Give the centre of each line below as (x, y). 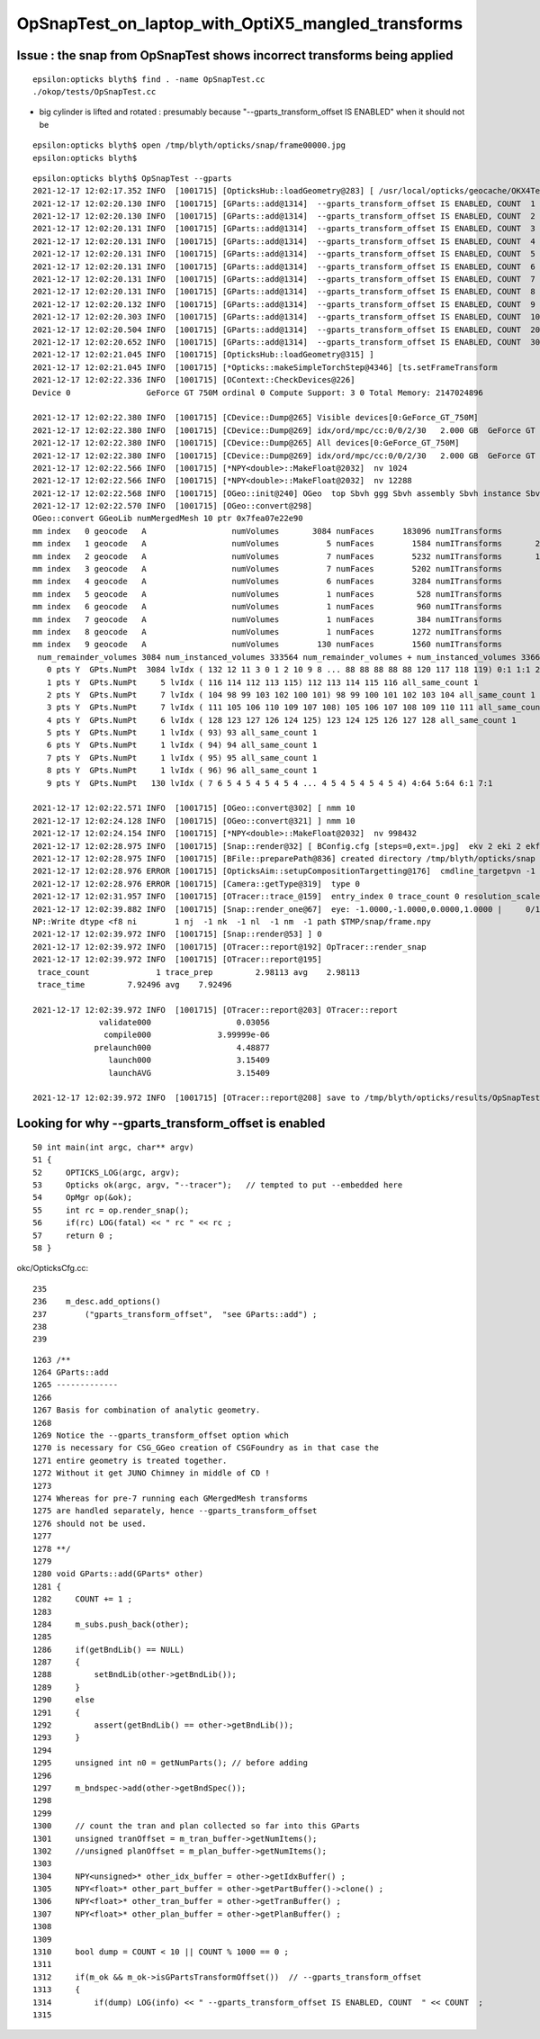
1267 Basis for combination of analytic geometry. (147, 1410)
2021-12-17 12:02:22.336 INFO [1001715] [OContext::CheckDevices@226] (194, 380)
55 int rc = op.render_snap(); (111, 1210)
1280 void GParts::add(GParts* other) (118, 1574)
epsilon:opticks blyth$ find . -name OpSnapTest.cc (149, 79)
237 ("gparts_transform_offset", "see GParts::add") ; (175, 1314)
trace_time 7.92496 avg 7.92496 (135, 984)
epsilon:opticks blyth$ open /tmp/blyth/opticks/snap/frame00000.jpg (189, 145)
